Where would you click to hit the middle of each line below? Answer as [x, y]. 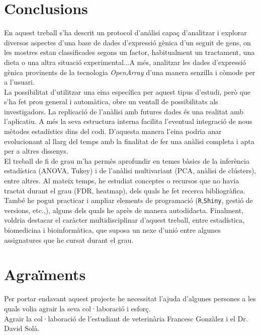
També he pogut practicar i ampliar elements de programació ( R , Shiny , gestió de [128, 200]
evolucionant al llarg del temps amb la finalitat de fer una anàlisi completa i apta [129, 141]
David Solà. [22, 328]
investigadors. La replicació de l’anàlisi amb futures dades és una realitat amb [124, 111]
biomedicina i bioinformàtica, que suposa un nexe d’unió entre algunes [112, 230]
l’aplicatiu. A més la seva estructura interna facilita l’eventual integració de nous [128, 121]
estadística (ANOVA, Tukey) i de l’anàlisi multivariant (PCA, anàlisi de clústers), [130, 171]
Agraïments [45, 274]
